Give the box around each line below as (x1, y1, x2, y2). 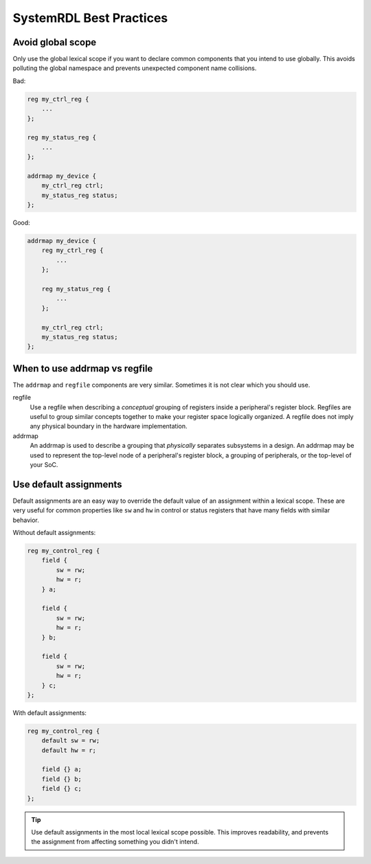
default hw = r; (41, 746, 96, 754)
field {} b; (41, 775, 82, 783)
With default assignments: (12, 708, 87, 717)
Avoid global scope (12, 36, 97, 48)
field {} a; (41, 766, 82, 773)
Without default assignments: (12, 529, 96, 537)
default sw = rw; (41, 737, 100, 744)
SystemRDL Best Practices (12, 10, 168, 25)
